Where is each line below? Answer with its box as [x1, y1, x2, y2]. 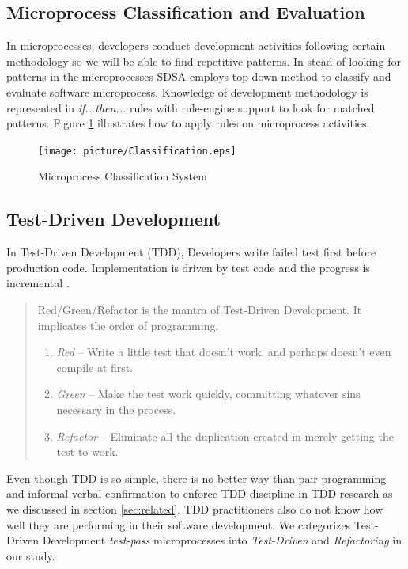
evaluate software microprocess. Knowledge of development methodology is [6, 83, 368, 100]
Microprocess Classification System [38, 168, 207, 184]
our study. [6, 547, 55, 563]
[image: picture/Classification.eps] [38, 145, 236, 157]
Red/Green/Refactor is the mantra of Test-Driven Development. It [37, 302, 362, 317]
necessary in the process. [56, 400, 176, 417]
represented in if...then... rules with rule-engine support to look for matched [6, 99, 375, 116]
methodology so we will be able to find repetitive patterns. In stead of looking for [6, 52, 401, 69]
